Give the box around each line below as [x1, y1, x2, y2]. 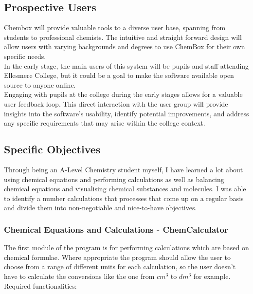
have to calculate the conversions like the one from [4, 271, 155, 281]
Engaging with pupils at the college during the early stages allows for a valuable [4, 89, 243, 99]
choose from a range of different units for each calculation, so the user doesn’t [4, 261, 236, 272]
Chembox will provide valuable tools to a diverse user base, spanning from [4, 22, 226, 33]
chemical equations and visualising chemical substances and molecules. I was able [4, 184, 246, 194]
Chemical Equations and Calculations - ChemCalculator [4, 223, 228, 235]
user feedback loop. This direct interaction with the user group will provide [4, 98, 228, 109]
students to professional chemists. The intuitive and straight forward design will [4, 32, 242, 42]
